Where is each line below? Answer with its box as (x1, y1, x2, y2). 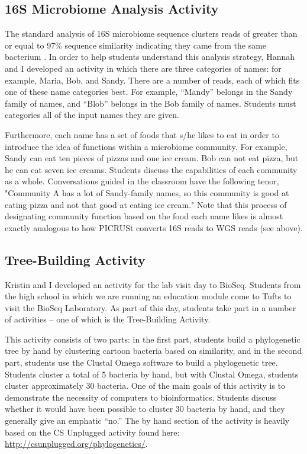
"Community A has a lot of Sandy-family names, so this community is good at (5, 186, 289, 199)
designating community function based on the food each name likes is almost (5, 210, 283, 222)
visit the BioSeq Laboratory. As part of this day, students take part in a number (5, 301, 296, 314)
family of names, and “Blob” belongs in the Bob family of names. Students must (5, 97, 296, 109)
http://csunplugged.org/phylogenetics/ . (5, 437, 148, 450)
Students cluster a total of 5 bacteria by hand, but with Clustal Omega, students (5, 367, 299, 380)
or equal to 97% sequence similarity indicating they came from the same (5, 39, 267, 51)
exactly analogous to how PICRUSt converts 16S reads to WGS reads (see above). (5, 221, 303, 234)
